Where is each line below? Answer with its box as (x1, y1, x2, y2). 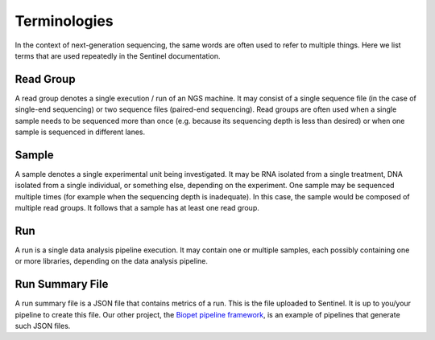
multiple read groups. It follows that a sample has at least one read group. (14, 203, 259, 213)
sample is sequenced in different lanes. (14, 127, 146, 137)
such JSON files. (14, 322, 71, 331)
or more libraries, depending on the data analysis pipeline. (14, 256, 209, 266)
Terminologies (14, 12, 114, 30)
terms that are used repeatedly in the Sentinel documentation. (14, 51, 221, 60)
